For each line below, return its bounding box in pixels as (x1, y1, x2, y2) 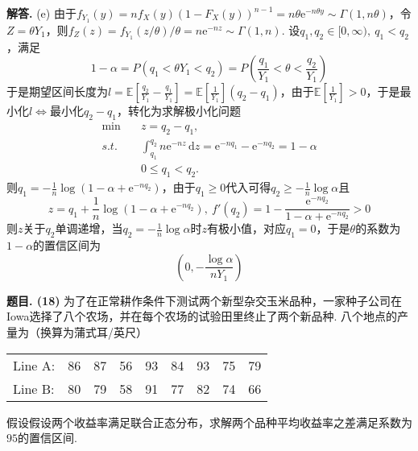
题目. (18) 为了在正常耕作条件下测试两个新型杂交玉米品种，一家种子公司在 (6, 292, 403, 308)
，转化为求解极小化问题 (116, 102, 241, 119)
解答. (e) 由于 (6, 5, 77, 21)
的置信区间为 (33, 237, 101, 254)
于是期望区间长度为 (6, 83, 108, 100)
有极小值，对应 (206, 220, 286, 237)
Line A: (13, 355, 56, 374)
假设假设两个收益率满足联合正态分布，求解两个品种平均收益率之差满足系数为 (6, 413, 412, 430)
